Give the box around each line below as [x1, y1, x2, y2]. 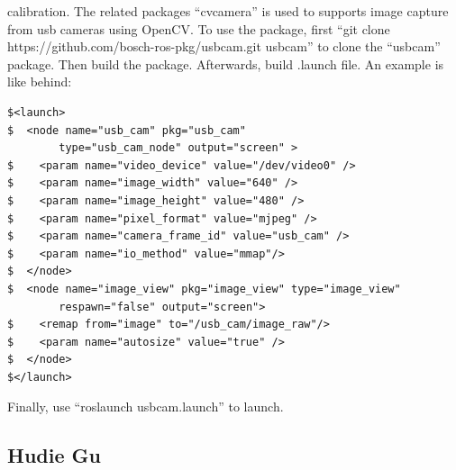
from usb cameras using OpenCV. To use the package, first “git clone [7, 19, 390, 38]
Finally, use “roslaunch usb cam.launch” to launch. [7, 397, 284, 416]
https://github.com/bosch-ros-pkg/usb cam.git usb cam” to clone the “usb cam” [7, 37, 441, 56]
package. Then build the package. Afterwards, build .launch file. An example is [7, 54, 444, 73]
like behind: [7, 72, 72, 91]
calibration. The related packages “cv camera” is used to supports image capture [7, 2, 449, 20]
